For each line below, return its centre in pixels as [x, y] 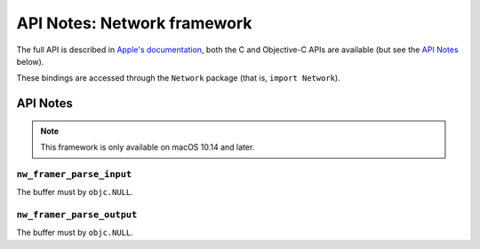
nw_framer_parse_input [74, 174]
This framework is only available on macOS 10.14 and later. [148, 147]
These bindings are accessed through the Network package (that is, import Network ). [179, 78]
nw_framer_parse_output [77, 215]
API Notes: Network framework [134, 23]
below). [30, 61]
